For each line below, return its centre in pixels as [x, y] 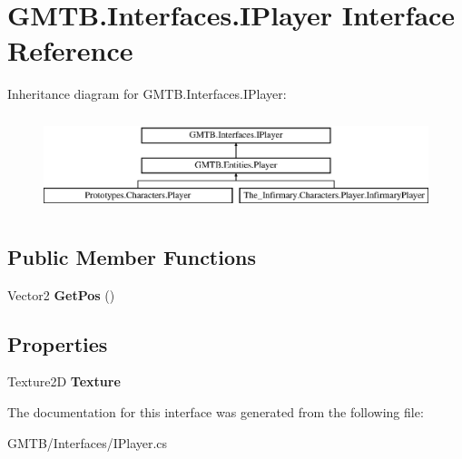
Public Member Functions [132, 256]
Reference [70, 50]
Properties [58, 343]
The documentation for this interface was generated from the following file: [216, 411]
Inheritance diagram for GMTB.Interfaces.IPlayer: [147, 94]
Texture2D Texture [64, 381]
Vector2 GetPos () [61, 294]
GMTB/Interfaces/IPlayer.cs [88, 442]
